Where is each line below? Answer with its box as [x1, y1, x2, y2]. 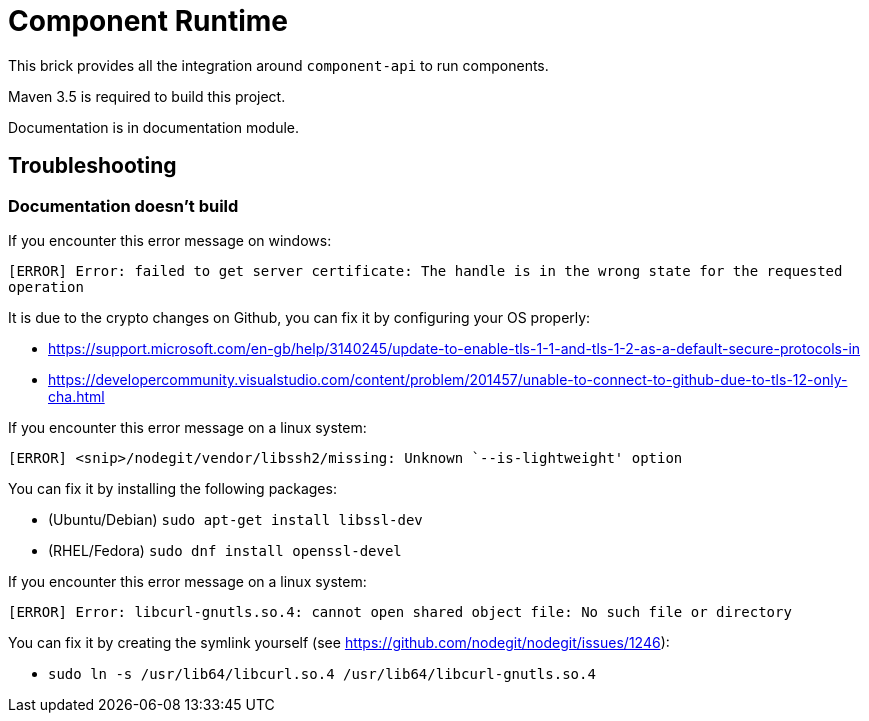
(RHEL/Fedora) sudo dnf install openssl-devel [48, 541, 402, 559]
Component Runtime [8, 4, 289, 38]
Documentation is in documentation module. [8, 118, 299, 136]
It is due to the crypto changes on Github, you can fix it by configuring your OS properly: [8, 308, 591, 326]
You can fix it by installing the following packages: [8, 479, 337, 497]
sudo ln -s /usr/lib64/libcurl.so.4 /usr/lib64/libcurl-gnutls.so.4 [48, 665, 596, 682]
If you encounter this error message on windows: [8, 231, 332, 249]
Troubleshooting [8, 153, 177, 179]
